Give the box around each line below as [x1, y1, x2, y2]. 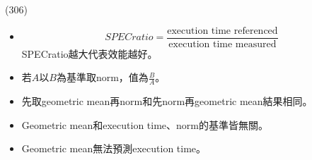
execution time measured [168, 39, 277, 49]
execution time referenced [167, 25, 278, 36]
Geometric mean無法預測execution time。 [21, 141, 207, 156]
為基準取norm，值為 [56, 70, 149, 85]
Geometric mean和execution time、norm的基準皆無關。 [21, 117, 269, 132]
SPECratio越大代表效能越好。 [21, 46, 158, 61]
